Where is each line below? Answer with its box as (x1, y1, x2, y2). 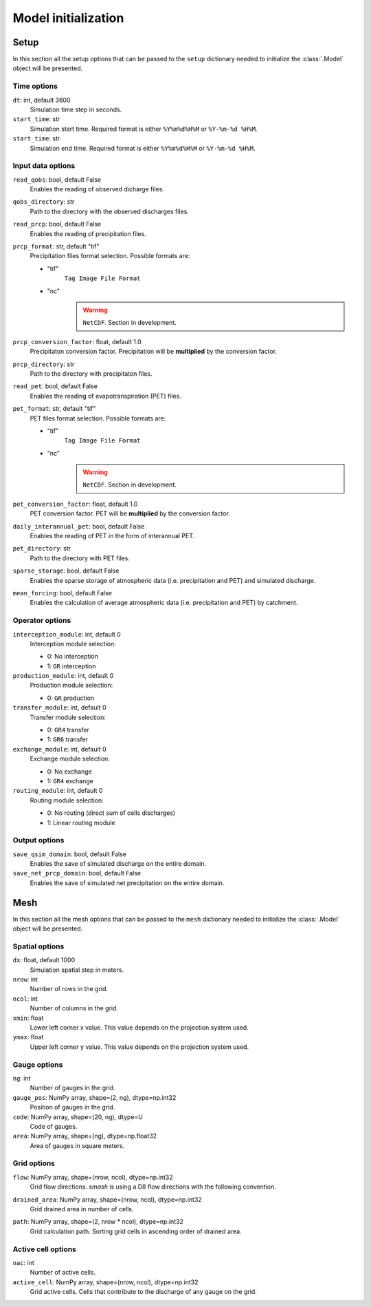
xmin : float (12, 1014, 44, 1022)
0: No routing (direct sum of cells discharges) (47, 809, 176, 817)
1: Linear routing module (47, 818, 116, 827)
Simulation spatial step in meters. (30, 966, 124, 974)
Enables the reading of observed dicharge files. (30, 185, 165, 193)
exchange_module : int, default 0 (12, 745, 106, 753)
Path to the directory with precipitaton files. (30, 369, 153, 378)
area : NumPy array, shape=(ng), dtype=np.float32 (12, 1132, 157, 1140)
